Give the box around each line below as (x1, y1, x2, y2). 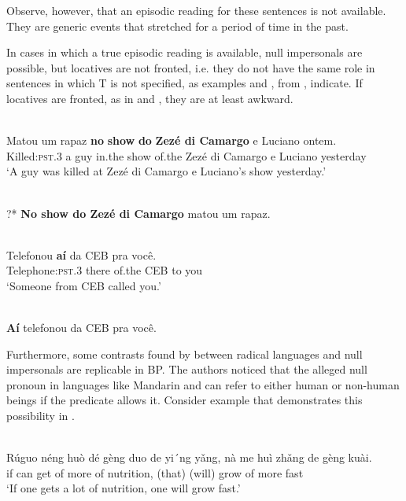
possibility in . (6, 407, 75, 424)
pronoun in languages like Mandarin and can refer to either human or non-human (6, 376, 400, 392)
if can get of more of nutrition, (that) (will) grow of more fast (6, 464, 304, 481)
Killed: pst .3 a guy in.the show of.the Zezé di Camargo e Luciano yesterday (6, 147, 367, 164)
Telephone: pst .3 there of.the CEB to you (6, 262, 203, 278)
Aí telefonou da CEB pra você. (6, 319, 157, 336)
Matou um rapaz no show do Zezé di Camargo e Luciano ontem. (6, 132, 337, 149)
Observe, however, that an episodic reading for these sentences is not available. (6, 2, 386, 18)
